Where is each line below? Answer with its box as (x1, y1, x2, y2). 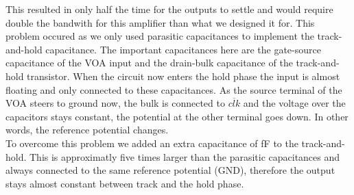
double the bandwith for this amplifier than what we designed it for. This (5, 15, 315, 29)
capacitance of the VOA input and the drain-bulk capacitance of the (5, 55, 293, 70)
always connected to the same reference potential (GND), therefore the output (5, 163, 335, 177)
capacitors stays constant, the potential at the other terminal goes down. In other (5, 109, 349, 123)
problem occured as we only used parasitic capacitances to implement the (5, 29, 314, 43)
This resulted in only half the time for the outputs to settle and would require (5, 2, 333, 16)
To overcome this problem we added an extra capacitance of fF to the (5, 135, 298, 150)
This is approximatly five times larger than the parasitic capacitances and (29, 149, 340, 164)
